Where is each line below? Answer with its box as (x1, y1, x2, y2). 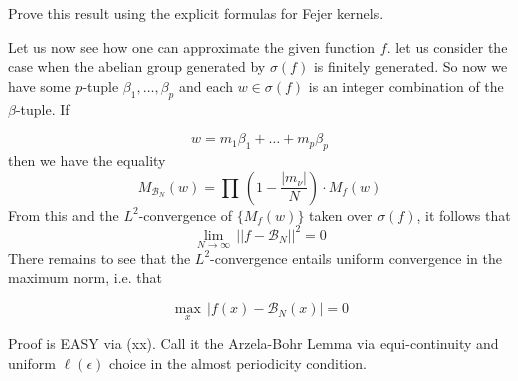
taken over (309, 204, 373, 225)
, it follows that (416, 204, 511, 225)
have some (8, 75, 71, 96)
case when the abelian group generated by (8, 56, 266, 77)
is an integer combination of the (308, 75, 504, 96)
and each (178, 75, 234, 96)
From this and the (8, 204, 119, 225)
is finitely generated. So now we (313, 56, 508, 77)
